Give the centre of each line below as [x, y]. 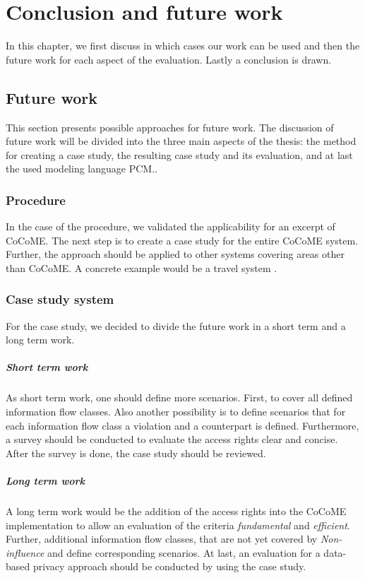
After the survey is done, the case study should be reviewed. [136, 453]
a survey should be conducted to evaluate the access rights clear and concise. [172, 439]
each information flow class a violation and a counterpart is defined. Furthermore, [182, 425]
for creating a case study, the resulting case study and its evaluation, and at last [179, 154]
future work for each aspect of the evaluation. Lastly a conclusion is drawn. [169, 59]
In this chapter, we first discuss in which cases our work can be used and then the [183, 46]
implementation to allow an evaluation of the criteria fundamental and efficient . [178, 525]
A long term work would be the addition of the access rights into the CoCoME [176, 511]
